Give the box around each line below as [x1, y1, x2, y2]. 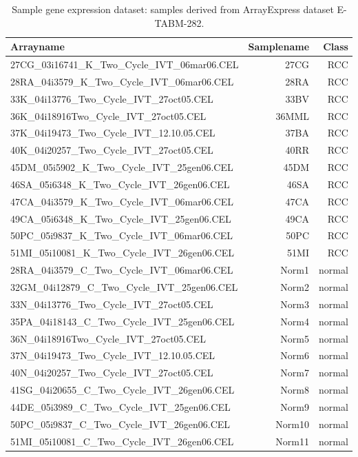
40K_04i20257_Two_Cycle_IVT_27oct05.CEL [10, 143, 213, 157]
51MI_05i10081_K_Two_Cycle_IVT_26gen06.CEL [10, 245, 235, 260]
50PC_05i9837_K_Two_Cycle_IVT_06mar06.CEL [10, 228, 233, 243]
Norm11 [275, 434, 310, 448]
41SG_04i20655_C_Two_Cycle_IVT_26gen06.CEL [10, 383, 235, 397]
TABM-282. [154, 15, 204, 30]
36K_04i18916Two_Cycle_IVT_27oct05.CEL [10, 108, 207, 123]
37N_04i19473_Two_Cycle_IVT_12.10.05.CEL [10, 348, 215, 363]
